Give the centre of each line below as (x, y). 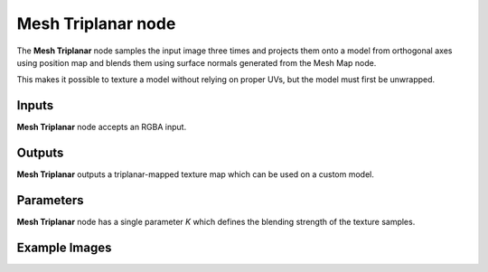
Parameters (50, 200)
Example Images (64, 247)
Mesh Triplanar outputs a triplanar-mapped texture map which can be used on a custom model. (196, 174)
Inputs (35, 105)
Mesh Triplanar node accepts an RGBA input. (102, 127)
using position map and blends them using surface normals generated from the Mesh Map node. (197, 62)
